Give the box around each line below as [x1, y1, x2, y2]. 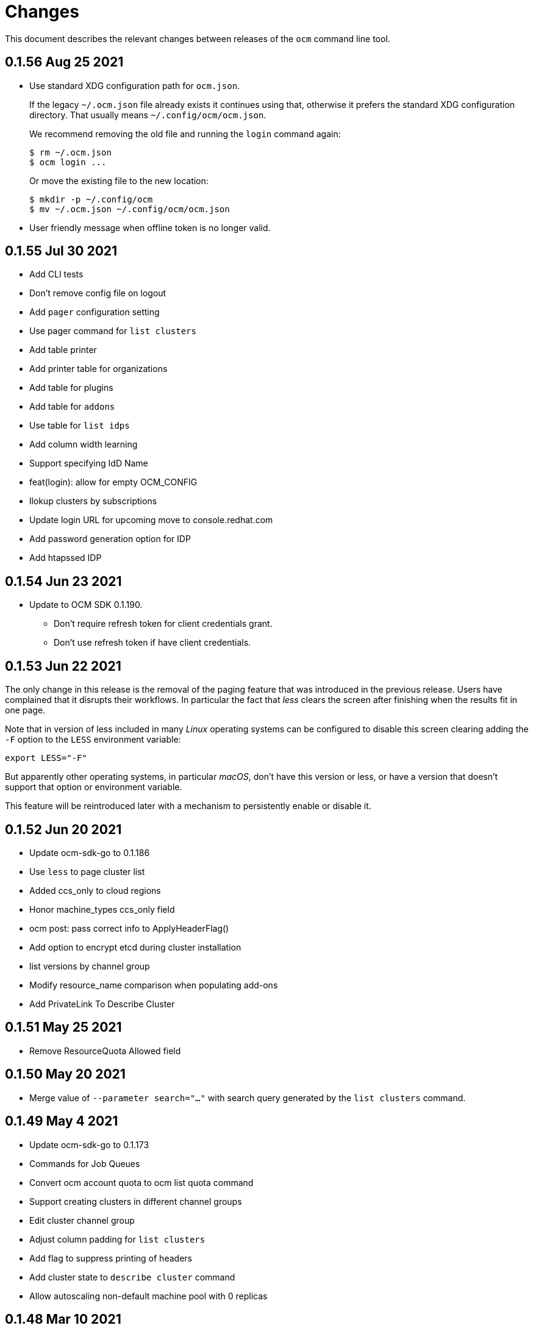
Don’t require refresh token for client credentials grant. [54, 618, 273, 629]
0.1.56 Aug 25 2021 [5, 54, 124, 70]
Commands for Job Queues [29, 1158, 140, 1169]
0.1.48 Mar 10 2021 [5, 1311, 121, 1327]
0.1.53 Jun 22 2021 [5, 658, 121, 674]
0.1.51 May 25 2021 [5, 1019, 122, 1035]
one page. [5, 705, 46, 716]
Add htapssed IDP [29, 552, 102, 563]
